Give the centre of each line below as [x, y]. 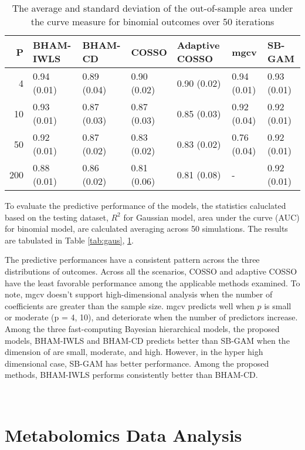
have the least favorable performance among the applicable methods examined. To [152, 282]
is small [278, 305]
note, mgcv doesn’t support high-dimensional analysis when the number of [139, 294]
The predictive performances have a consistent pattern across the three [132, 260]
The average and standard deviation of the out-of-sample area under [152, 8]
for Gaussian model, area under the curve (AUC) [211, 217]
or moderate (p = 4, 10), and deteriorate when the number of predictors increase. [151, 317]
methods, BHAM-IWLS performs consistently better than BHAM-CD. [131, 375]
